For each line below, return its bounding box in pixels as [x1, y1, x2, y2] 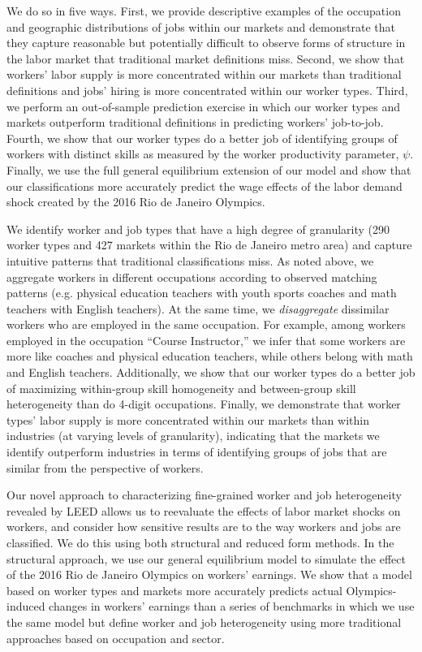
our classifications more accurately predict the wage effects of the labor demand [6, 177, 403, 194]
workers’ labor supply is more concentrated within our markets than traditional [6, 66, 402, 83]
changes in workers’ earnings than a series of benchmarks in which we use [49, 598, 415, 615]
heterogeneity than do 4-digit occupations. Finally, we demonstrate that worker [6, 395, 401, 412]
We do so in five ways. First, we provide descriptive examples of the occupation [6, 2, 401, 19]
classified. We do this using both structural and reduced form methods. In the [6, 534, 394, 551]
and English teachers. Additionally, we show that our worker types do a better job [6, 364, 416, 381]
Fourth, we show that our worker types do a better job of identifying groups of [6, 129, 398, 146]
